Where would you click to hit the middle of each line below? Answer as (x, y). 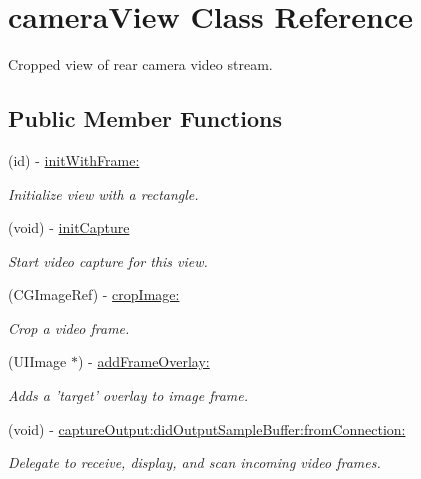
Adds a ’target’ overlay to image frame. (128, 395)
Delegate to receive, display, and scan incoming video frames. (194, 462)
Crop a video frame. (69, 327)
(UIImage (37, 361)
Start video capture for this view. (108, 260)
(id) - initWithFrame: (74, 159)
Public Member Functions (145, 118)
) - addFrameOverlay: (144, 361)
